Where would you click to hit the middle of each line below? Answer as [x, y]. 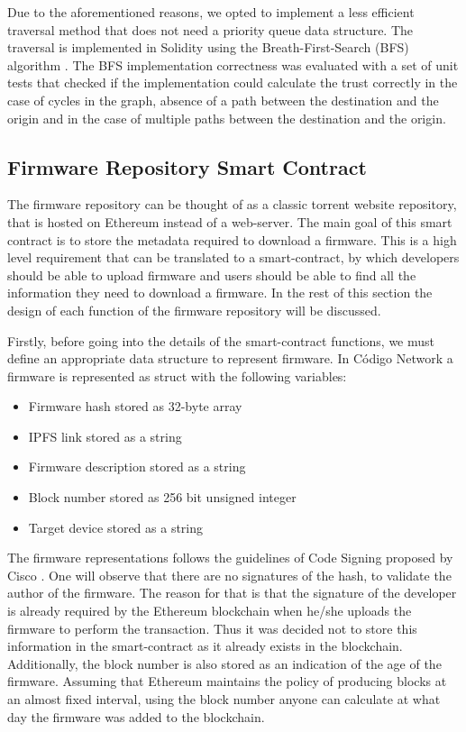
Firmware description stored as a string [137, 467]
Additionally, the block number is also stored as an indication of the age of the [224, 663]
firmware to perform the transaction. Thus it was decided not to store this [212, 628]
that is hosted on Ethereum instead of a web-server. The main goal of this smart [230, 221]
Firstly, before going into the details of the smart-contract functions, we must [221, 340]
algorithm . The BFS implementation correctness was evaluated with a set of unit [233, 64]
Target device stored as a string [116, 527]
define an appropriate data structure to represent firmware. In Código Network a [230, 358]
